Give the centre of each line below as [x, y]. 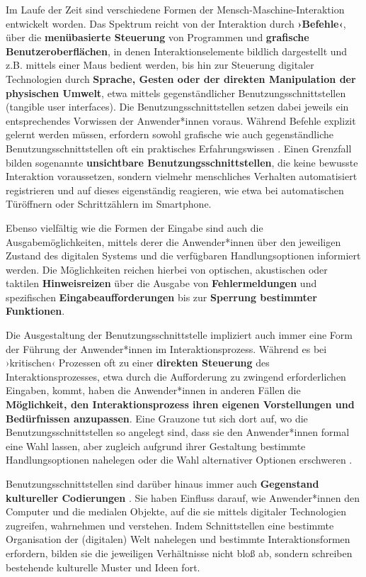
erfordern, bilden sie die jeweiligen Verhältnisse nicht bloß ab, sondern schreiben [179, 553]
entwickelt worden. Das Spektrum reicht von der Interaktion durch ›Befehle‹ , [176, 23]
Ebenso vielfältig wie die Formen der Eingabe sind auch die [135, 227]
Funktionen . [35, 311]
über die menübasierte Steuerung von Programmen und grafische [158, 37]
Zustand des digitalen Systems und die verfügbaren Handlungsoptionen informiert [183, 256]
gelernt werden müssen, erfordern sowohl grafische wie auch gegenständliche [170, 134]
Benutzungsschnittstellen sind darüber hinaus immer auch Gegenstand [162, 483]
